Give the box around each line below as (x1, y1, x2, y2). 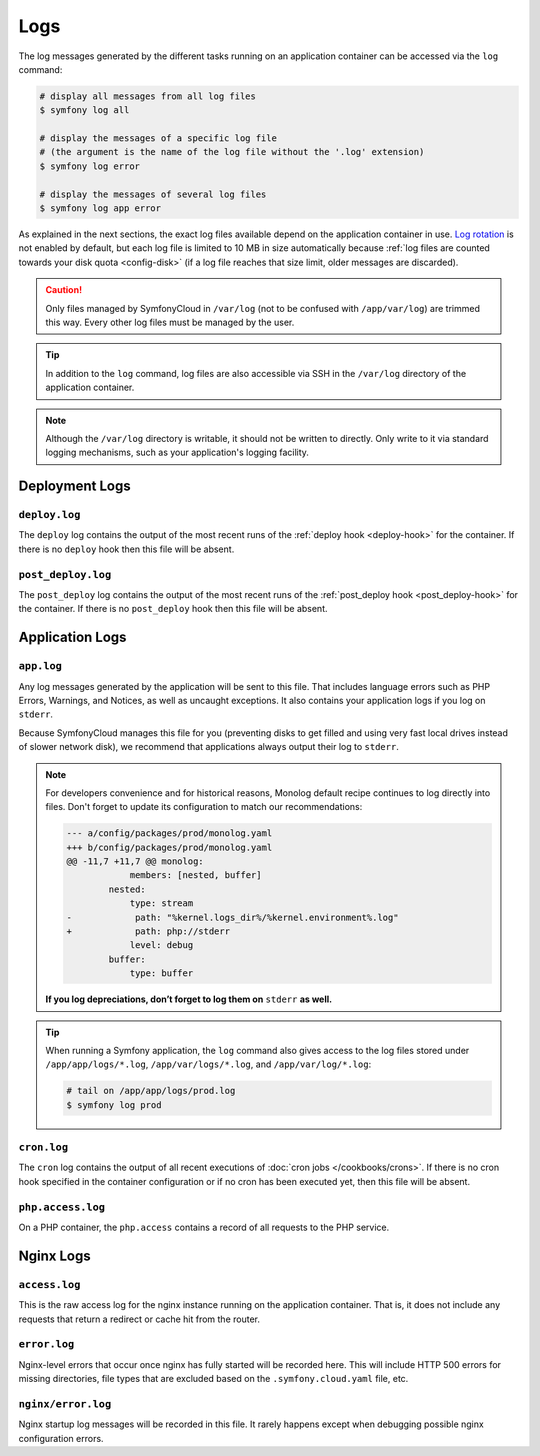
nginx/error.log (18, 1397, 112, 1410)
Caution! (45, 284, 83, 296)
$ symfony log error (39, 160, 140, 172)
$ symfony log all (39, 105, 130, 116)
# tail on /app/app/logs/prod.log (66, 1085, 236, 1097)
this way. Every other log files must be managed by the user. (45, 316, 295, 328)
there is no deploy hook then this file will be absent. (18, 543, 235, 555)
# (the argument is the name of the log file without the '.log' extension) (39, 146, 425, 158)
